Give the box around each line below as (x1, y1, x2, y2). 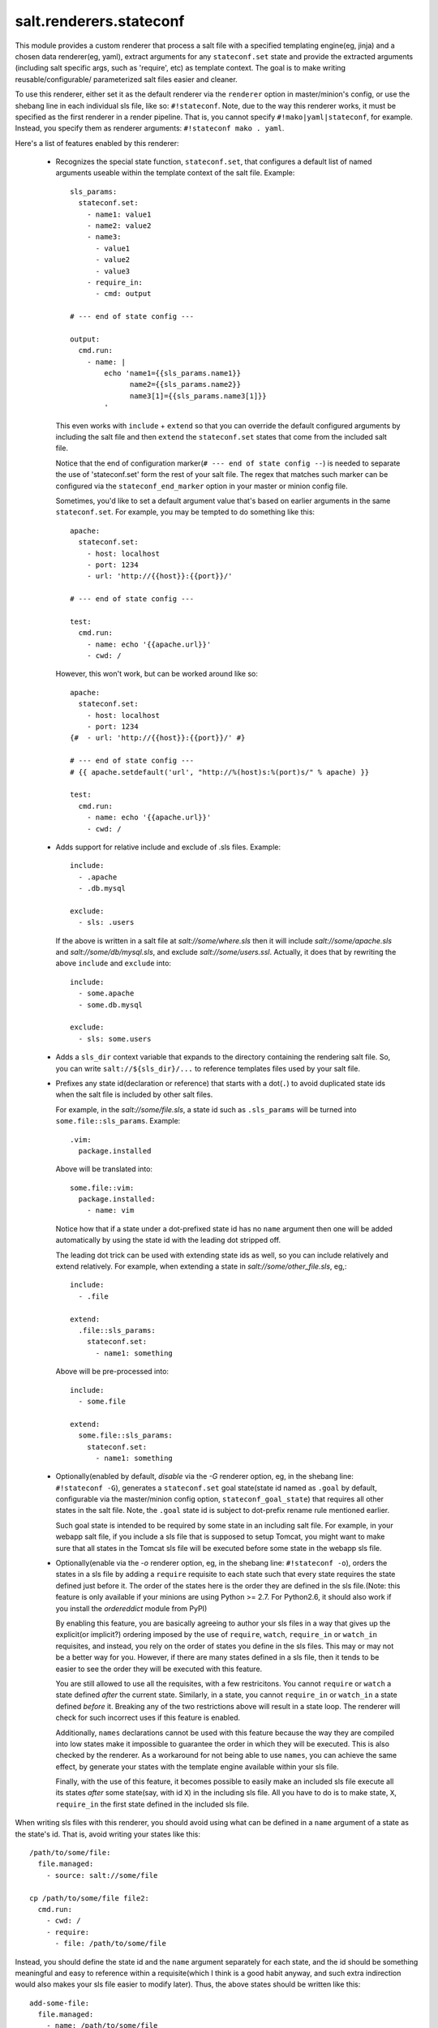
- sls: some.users (78, 1034, 152, 1043)
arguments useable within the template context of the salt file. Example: (55, 168, 295, 178)
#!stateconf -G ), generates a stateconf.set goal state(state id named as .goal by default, (55, 1483, 377, 1493)
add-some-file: (29, 1998, 90, 2008)
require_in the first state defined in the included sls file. (55, 1799, 250, 1809)
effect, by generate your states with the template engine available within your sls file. (55, 1761, 340, 1772)
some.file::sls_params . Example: (55, 1116, 181, 1126)
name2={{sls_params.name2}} (130, 380, 242, 389)
